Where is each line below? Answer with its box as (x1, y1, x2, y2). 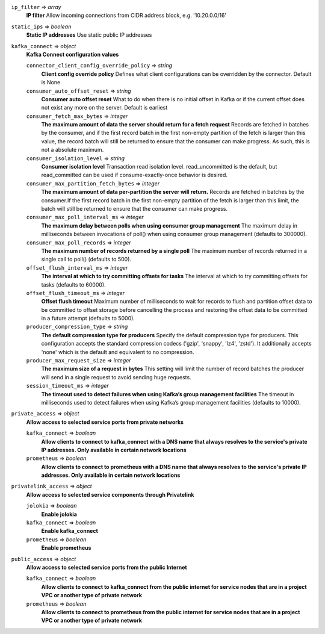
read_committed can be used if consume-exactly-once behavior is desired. (41, 172, 228, 179)
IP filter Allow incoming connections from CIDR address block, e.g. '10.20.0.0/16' (26, 12, 227, 19)
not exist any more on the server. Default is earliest (41, 104, 168, 111)
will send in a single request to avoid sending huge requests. (41, 373, 192, 381)
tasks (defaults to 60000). (41, 281, 106, 288)
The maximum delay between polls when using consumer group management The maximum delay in (41, 222, 298, 229)
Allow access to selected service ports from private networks (26, 418, 184, 426)
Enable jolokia (41, 511, 78, 518)
